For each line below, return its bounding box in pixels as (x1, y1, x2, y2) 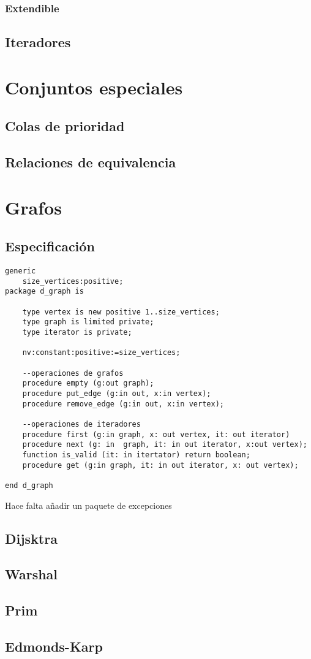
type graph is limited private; (22, 318, 154, 327)
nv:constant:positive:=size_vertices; (22, 348, 181, 357)
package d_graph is (5, 287, 84, 296)
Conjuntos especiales (5, 74, 183, 99)
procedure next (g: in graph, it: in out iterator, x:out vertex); (22, 440, 307, 449)
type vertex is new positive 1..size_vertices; (22, 307, 220, 316)
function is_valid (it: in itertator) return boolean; (22, 450, 250, 459)
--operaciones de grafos (22, 368, 124, 378)
